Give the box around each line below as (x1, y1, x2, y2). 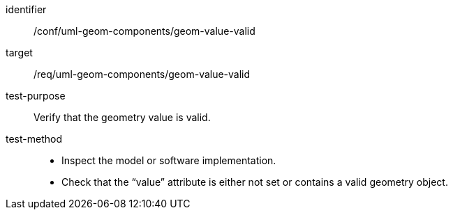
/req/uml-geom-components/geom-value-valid (34, 68, 251, 80)
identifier (6, 3, 47, 15)
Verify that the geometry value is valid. (34, 111, 211, 123)
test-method (6, 133, 62, 145)
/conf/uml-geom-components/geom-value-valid (34, 25, 255, 37)
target (6, 47, 33, 58)
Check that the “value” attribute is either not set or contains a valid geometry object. (61, 176, 448, 188)
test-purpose (6, 90, 66, 102)
